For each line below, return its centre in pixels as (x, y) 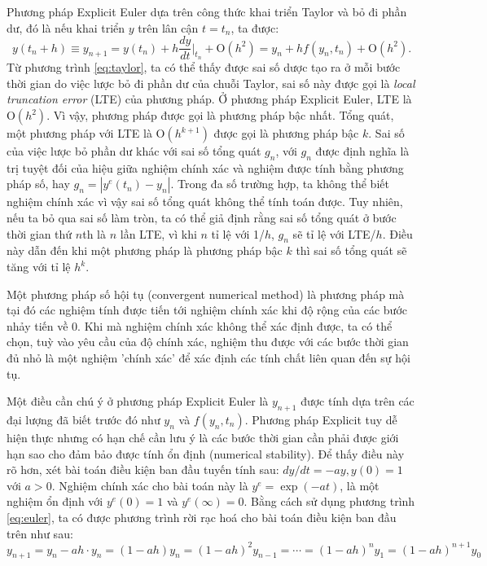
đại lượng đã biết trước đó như (83, 419)
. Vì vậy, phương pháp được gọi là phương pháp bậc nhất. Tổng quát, (220, 115)
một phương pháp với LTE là (79, 133)
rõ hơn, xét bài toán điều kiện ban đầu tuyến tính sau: (143, 469)
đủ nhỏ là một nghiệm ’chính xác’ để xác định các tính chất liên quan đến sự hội (208, 357)
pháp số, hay (38, 184)
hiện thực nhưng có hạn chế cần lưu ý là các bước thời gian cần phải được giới (203, 437)
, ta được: (255, 27)
